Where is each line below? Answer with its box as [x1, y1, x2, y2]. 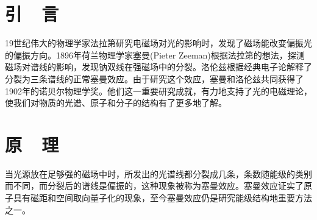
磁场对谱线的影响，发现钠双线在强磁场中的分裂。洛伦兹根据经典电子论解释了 [5, 60, 312, 73]
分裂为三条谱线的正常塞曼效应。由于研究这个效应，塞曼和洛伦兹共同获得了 [5, 72, 304, 85]
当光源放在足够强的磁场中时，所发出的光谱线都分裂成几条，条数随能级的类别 [5, 167, 312, 180]
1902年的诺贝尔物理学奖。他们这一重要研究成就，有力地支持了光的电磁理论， [5, 84, 312, 97]
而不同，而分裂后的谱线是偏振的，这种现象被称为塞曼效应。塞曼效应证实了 [5, 179, 304, 192]
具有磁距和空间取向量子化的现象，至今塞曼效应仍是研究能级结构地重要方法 [13, 191, 312, 204]
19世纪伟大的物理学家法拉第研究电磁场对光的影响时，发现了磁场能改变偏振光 [5, 37, 312, 49]
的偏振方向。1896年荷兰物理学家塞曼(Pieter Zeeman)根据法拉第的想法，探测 [5, 48, 305, 61]
